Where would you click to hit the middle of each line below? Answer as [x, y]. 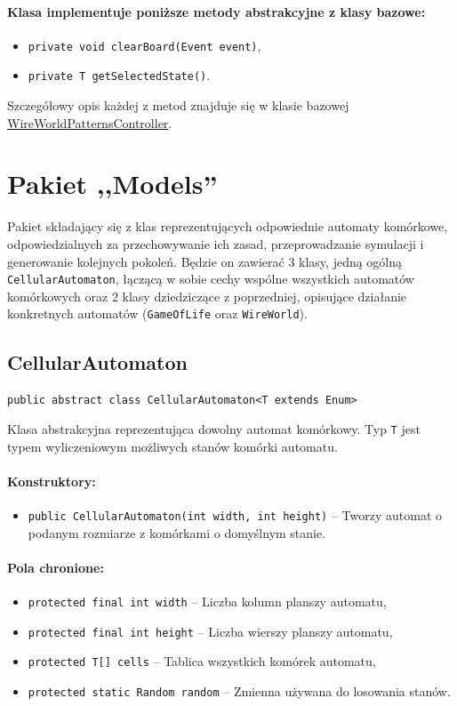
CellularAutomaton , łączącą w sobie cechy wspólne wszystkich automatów [211, 279]
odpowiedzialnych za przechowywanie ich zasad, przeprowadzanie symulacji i [216, 244]
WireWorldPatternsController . [90, 122]
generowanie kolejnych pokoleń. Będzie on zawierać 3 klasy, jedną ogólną [205, 261]
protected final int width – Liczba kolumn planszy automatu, [207, 602]
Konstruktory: [52, 481]
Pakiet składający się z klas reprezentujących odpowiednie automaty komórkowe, [228, 226]
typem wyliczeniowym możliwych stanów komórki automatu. [172, 446]
